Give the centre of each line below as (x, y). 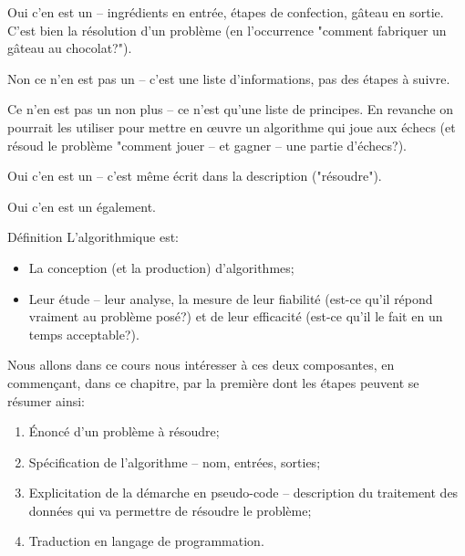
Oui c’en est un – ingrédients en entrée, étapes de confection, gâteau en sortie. (226, 12)
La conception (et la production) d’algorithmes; (161, 267)
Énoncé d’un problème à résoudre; (124, 431)
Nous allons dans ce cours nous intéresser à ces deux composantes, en (201, 365)
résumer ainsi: (46, 400)
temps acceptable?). (84, 334)
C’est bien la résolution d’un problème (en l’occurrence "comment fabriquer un (227, 30)
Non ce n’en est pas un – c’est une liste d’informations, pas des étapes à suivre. (229, 78)
